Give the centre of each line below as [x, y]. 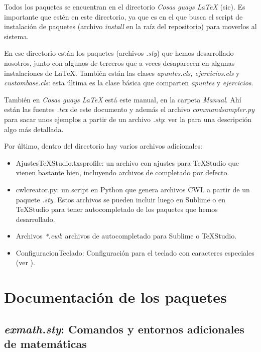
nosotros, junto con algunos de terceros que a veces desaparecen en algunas [119, 63]
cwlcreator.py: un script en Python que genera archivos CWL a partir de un [133, 189]
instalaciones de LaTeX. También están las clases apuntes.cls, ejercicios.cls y [122, 73]
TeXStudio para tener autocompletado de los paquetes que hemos [117, 209]
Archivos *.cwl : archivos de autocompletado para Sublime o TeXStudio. [126, 236]
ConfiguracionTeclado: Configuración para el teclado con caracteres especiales [135, 252]
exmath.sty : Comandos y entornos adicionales [124, 329]
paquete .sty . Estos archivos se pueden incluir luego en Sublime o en [120, 199]
